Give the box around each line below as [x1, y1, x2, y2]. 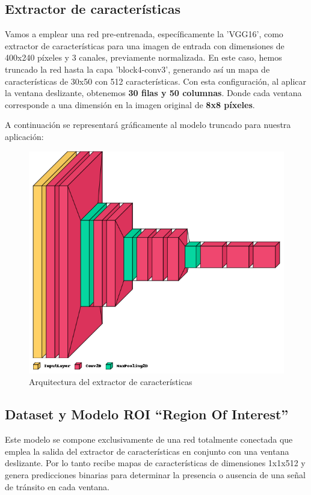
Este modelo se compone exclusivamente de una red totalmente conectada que [5, 433, 293, 446]
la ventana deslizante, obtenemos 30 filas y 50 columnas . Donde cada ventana [5, 87, 302, 99]
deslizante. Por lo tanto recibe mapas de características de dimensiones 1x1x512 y [5, 457, 306, 469]
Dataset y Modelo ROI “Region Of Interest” [5, 405, 289, 424]
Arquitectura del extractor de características [29, 375, 192, 388]
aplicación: [5, 130, 44, 142]
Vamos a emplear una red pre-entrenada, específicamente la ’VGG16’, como [5, 28, 283, 40]
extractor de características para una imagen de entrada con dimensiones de [5, 39, 285, 52]
